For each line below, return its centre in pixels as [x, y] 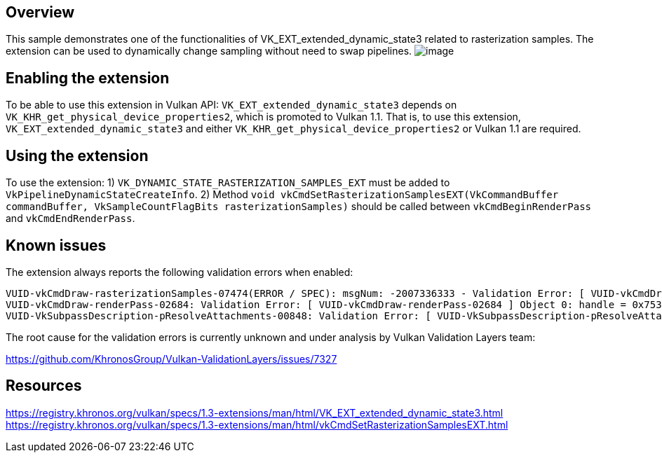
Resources [44, 386]
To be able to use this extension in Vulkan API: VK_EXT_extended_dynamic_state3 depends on [231, 105]
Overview [40, 12]
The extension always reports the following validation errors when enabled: [180, 272]
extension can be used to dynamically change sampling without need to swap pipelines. [209, 51]
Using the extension [77, 155]
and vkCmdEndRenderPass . [70, 218]
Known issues [56, 245]
